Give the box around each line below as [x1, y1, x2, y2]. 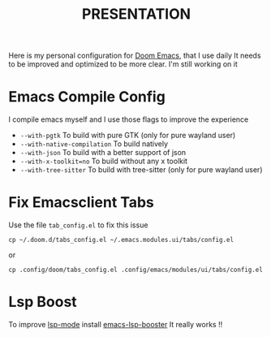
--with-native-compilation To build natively [19, 139, 169, 149]
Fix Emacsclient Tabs [8, 193, 154, 212]
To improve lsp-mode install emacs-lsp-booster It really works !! [8, 320, 223, 329]
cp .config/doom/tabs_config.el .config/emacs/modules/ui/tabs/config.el [8, 266, 264, 274]
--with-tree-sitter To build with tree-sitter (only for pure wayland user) [19, 165, 263, 175]
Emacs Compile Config [8, 88, 166, 106]
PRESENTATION [81, 5, 191, 24]
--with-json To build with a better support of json [19, 148, 187, 158]
